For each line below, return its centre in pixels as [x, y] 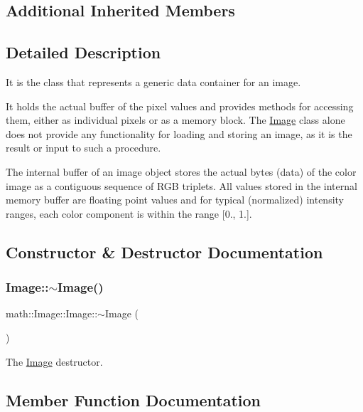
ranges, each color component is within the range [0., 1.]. [129, 213]
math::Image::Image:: [52, 313]
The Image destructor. [54, 361]
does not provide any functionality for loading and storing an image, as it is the [179, 133]
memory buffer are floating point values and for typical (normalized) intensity [175, 200]
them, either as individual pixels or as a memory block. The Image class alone [175, 120]
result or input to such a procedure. [83, 148]
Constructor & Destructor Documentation [164, 252]
